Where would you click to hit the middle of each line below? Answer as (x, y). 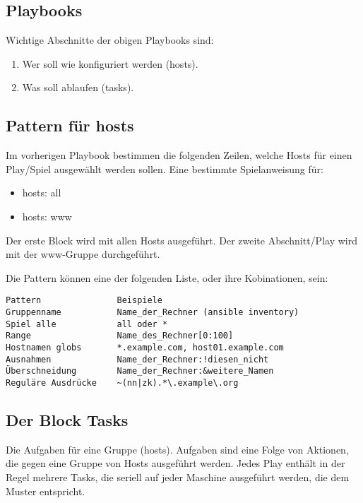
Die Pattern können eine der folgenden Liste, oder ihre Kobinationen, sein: (167, 277)
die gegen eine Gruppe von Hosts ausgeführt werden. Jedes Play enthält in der (175, 463)
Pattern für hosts (70, 125)
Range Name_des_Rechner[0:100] (120, 336)
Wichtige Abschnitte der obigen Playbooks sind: (110, 40)
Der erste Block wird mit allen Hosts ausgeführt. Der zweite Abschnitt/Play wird (181, 240)
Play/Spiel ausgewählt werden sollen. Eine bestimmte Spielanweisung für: (165, 168)
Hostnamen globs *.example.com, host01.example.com (145, 347)
